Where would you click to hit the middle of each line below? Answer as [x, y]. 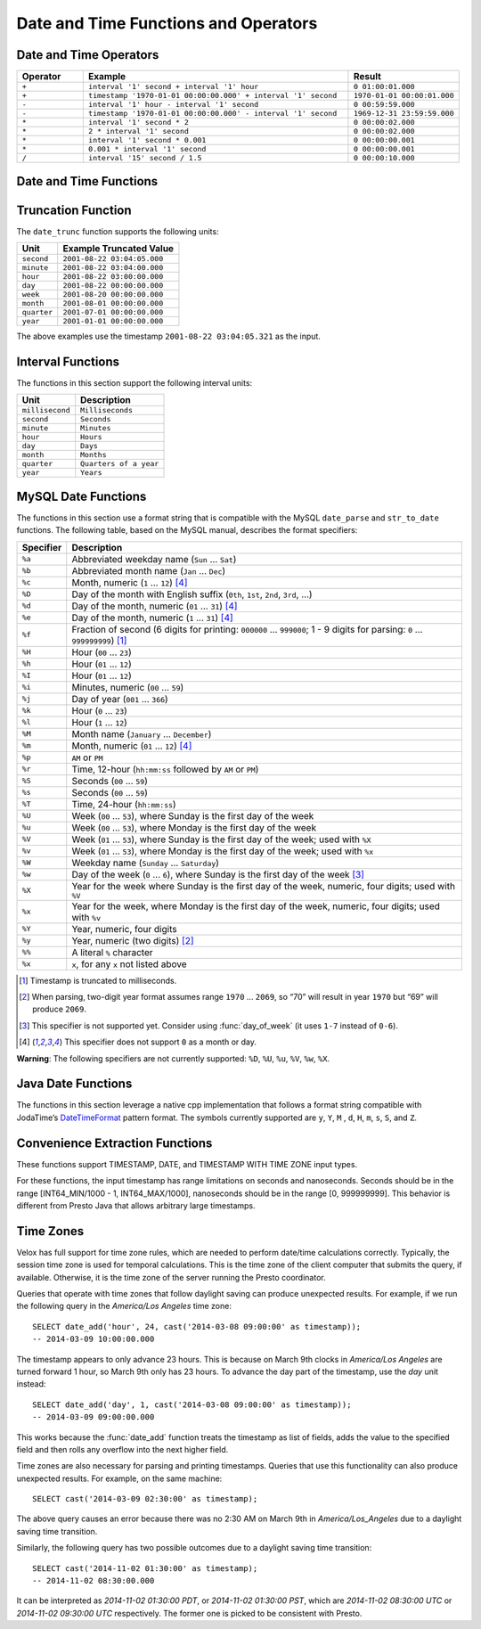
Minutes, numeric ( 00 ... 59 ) [128, 687]
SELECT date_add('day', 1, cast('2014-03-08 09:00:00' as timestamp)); [192, 1404]
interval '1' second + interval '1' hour [173, 87]
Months [94, 455]
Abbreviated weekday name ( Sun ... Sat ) [154, 559]
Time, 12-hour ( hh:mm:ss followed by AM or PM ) [165, 769]
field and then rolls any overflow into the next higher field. [122, 1449]
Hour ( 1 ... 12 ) [100, 722]
